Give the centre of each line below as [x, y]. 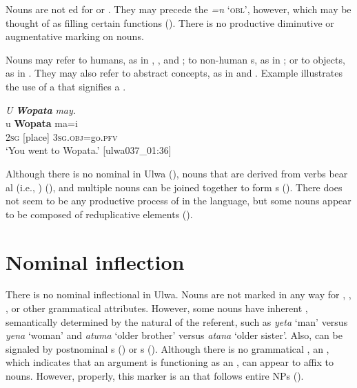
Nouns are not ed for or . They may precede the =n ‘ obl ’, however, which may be [178, 9]
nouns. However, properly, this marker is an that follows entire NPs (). [155, 376]
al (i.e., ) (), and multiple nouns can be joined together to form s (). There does [174, 187]
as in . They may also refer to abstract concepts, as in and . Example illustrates [174, 73]
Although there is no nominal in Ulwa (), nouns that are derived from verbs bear [177, 173]
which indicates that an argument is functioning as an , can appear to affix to [170, 362]
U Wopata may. [41, 109]
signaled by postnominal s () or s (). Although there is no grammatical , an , [167, 348]
